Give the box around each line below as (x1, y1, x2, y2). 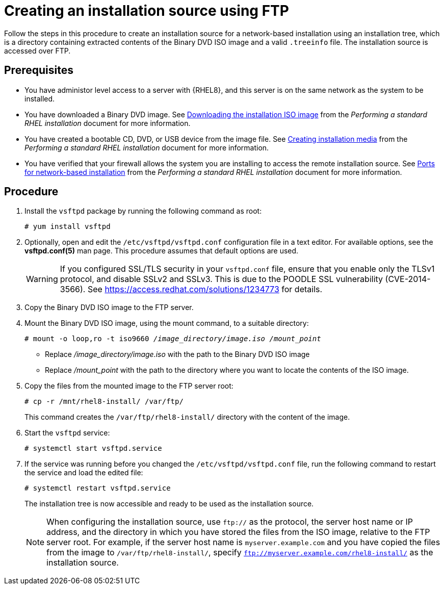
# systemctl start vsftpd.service (24, 444, 162, 453)
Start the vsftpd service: (24, 428, 110, 438)
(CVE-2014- (385, 274, 431, 285)
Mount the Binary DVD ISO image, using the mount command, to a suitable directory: (24, 319, 309, 328)
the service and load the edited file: (24, 468, 143, 477)
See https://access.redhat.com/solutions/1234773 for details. (87, 284, 323, 295)
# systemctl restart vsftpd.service (24, 484, 171, 493)
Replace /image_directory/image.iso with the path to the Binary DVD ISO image (45, 350, 310, 359)
